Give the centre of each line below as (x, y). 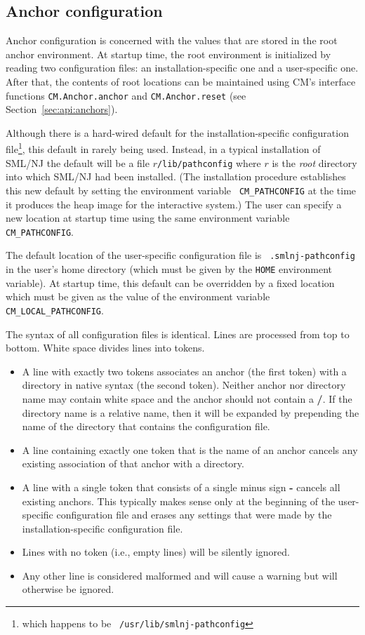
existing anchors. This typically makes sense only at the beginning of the (179, 501)
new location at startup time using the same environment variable (148, 218)
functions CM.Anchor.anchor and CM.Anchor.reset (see (126, 95)
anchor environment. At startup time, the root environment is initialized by (168, 54)
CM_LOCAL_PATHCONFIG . (55, 310)
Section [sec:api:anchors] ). (62, 109)
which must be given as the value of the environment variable (138, 296)
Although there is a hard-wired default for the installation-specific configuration (177, 132)
